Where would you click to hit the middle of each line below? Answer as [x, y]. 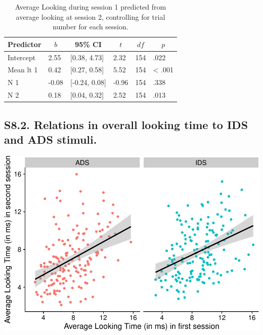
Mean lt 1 [23, 70]
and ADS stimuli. [51, 139]
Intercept [22, 57]
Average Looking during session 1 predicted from [91, 7]
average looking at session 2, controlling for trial [91, 16]
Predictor [25, 44]
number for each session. [91, 27]
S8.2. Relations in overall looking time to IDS [126, 124]
